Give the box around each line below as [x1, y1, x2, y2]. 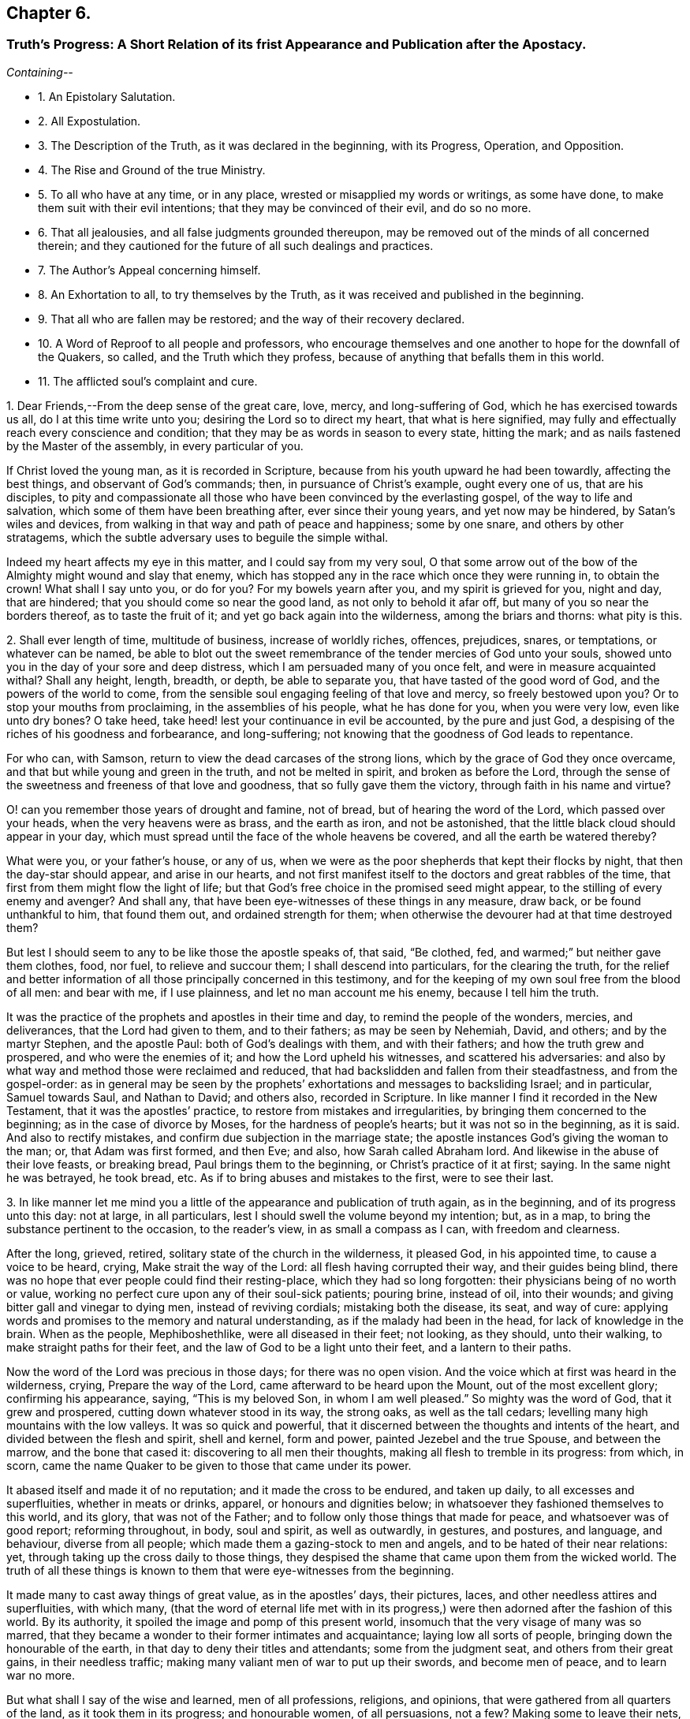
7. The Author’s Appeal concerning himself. [38, 263, 261, 277]
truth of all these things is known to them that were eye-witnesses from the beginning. [6, 1563, 454, 1577]
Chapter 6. [6, 3, 91, 23]
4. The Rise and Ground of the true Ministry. [38, 162, 266, 177]
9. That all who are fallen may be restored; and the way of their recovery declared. [38, 311, 465, 326]
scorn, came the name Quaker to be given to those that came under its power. [6, 1458, 412, 1472]
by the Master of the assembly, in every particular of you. [6, 438, 304, 453]
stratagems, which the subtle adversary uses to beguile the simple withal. [6, 530, 389, 544]
